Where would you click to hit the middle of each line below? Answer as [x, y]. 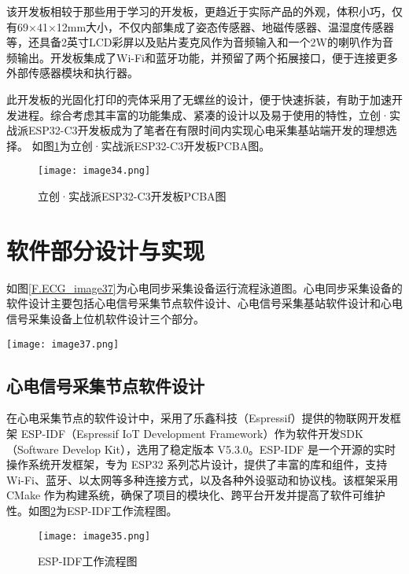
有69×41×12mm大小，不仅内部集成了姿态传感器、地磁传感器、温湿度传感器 [201, 26]
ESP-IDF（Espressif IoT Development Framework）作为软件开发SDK [192, 433]
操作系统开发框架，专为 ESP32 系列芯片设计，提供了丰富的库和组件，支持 [197, 464]
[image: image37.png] [63, 344]
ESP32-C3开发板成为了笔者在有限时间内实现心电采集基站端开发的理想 [207, 130]
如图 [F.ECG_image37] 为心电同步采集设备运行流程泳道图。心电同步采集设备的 [204, 287]
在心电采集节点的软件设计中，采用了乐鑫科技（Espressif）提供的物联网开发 [198, 418]
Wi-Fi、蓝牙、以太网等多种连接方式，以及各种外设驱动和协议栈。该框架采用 [202, 479]
